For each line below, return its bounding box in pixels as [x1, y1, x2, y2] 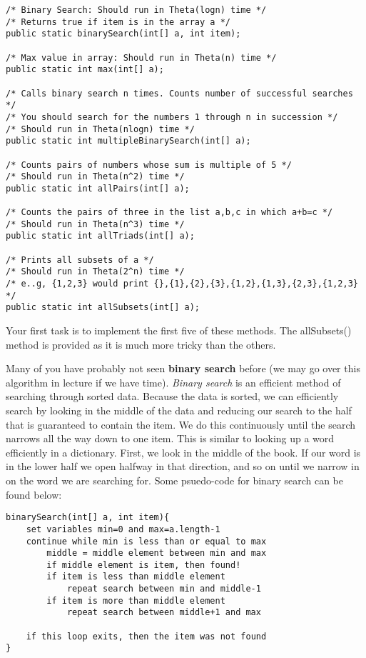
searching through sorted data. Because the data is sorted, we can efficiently [6, 389, 339, 404]
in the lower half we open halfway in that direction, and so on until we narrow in [6, 459, 360, 474]
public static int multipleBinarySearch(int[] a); [6, 136, 251, 146]
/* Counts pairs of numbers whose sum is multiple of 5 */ [6, 159, 292, 170]
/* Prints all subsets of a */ [6, 254, 154, 265]
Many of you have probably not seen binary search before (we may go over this [6, 361, 360, 376]
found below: [6, 487, 62, 502]
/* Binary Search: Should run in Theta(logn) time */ [6, 5, 267, 15]
